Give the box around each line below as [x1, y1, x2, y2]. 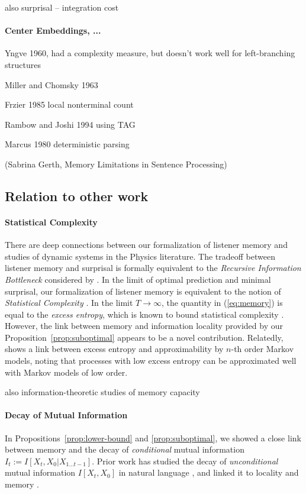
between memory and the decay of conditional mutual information [5, 443, 244, 456]
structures [5, 58, 41, 70]
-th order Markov [231, 343, 294, 355]
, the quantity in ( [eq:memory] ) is [162, 296, 283, 309]
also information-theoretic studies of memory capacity [5, 386, 200, 398]
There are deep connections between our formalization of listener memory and [5, 238, 288, 251]
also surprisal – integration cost [5, 1, 119, 13]
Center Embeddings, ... [5, 24, 101, 37]
